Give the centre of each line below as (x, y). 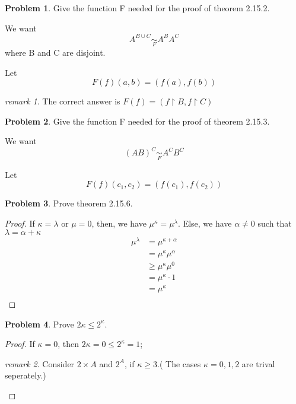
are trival (258, 363)
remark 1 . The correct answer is (63, 101)
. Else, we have (205, 223)
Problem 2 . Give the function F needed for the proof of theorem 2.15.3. (137, 121)
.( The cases (179, 363)
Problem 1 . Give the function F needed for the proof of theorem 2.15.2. (137, 8)
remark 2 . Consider (40, 363)
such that (275, 223)
